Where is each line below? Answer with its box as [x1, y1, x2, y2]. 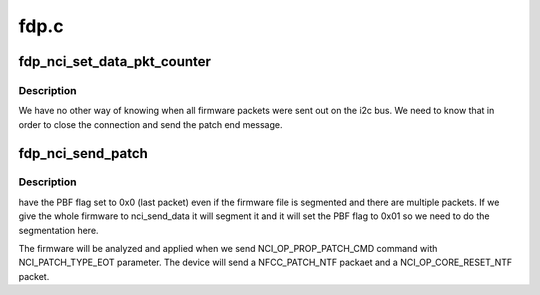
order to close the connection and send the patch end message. [18, 118, 284, 130]
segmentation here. [18, 224, 99, 236]
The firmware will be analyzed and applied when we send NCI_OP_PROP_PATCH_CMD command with [18, 243, 438, 255]
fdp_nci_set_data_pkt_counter [18, 53, 212, 70]
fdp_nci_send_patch [18, 145, 149, 162]
